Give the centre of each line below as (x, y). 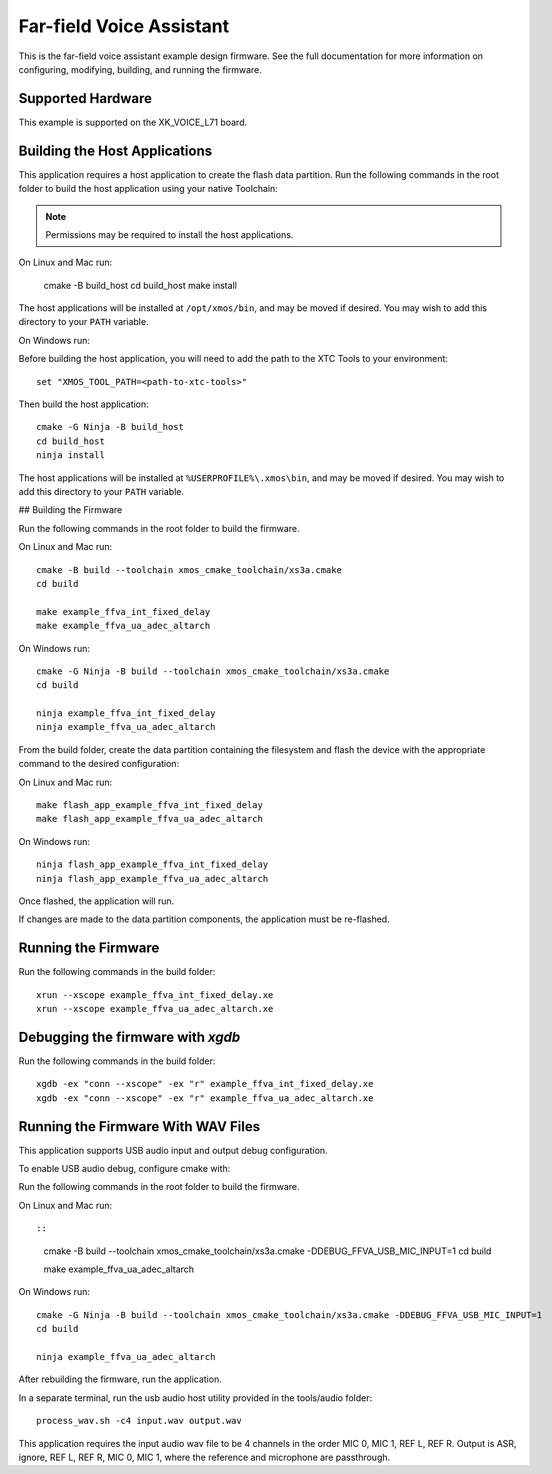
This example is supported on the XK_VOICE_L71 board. (133, 122)
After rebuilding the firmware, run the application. (120, 1379)
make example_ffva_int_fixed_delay (123, 611)
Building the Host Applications (115, 150)
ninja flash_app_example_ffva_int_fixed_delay (152, 864)
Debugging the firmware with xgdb (129, 1036)
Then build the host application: (83, 404)
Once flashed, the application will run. (96, 901)
